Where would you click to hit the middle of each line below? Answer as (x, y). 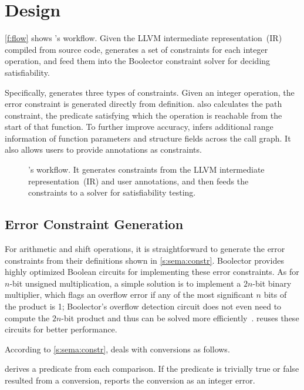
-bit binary (272, 283)
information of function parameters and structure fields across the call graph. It (148, 138)
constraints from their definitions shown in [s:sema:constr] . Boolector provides (144, 260)
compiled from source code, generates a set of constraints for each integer (136, 49)
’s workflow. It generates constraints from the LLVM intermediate (146, 169)
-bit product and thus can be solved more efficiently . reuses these (180, 317)
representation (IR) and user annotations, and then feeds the (139, 181)
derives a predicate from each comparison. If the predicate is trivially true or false (152, 369)
